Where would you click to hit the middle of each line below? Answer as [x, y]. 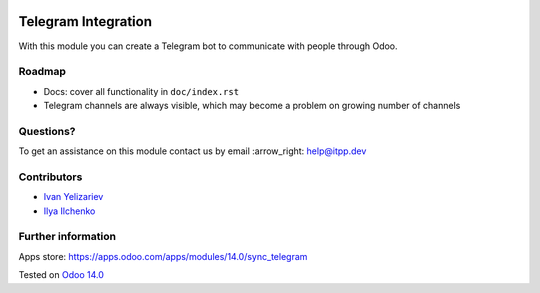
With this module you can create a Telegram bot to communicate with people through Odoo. [208, 46]
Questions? [47, 131]
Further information [67, 237]
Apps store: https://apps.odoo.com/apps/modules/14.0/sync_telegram [163, 256]
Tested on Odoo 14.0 [61, 275]
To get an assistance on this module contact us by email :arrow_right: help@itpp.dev [192, 151]
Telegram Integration [85, 21]
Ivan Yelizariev [73, 197]
